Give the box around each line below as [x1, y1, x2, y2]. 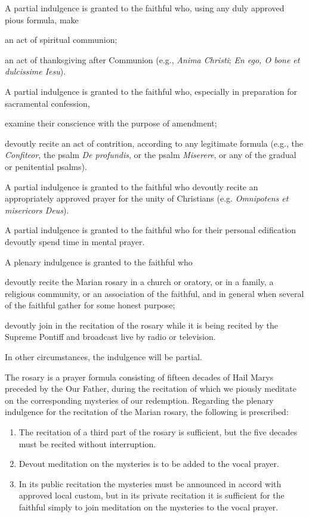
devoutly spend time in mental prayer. [5, 235, 145, 247]
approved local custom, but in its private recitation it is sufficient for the [18, 489, 285, 501]
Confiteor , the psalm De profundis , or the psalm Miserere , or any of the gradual [5, 148, 296, 161]
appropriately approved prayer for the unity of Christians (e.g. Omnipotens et [5, 192, 289, 205]
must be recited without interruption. [18, 437, 156, 450]
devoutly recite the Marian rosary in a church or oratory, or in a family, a [5, 275, 274, 288]
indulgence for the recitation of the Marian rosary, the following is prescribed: [5, 405, 289, 418]
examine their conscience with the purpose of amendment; [5, 117, 217, 129]
